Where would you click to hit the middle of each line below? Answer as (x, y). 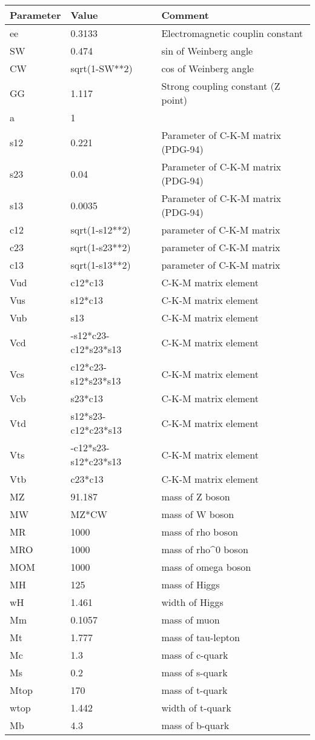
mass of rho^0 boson (205, 549)
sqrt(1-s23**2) (101, 247)
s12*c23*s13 (96, 461)
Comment (185, 15)
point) (174, 100)
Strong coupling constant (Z (221, 86)
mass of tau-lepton (201, 637)
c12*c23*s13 (96, 430)
